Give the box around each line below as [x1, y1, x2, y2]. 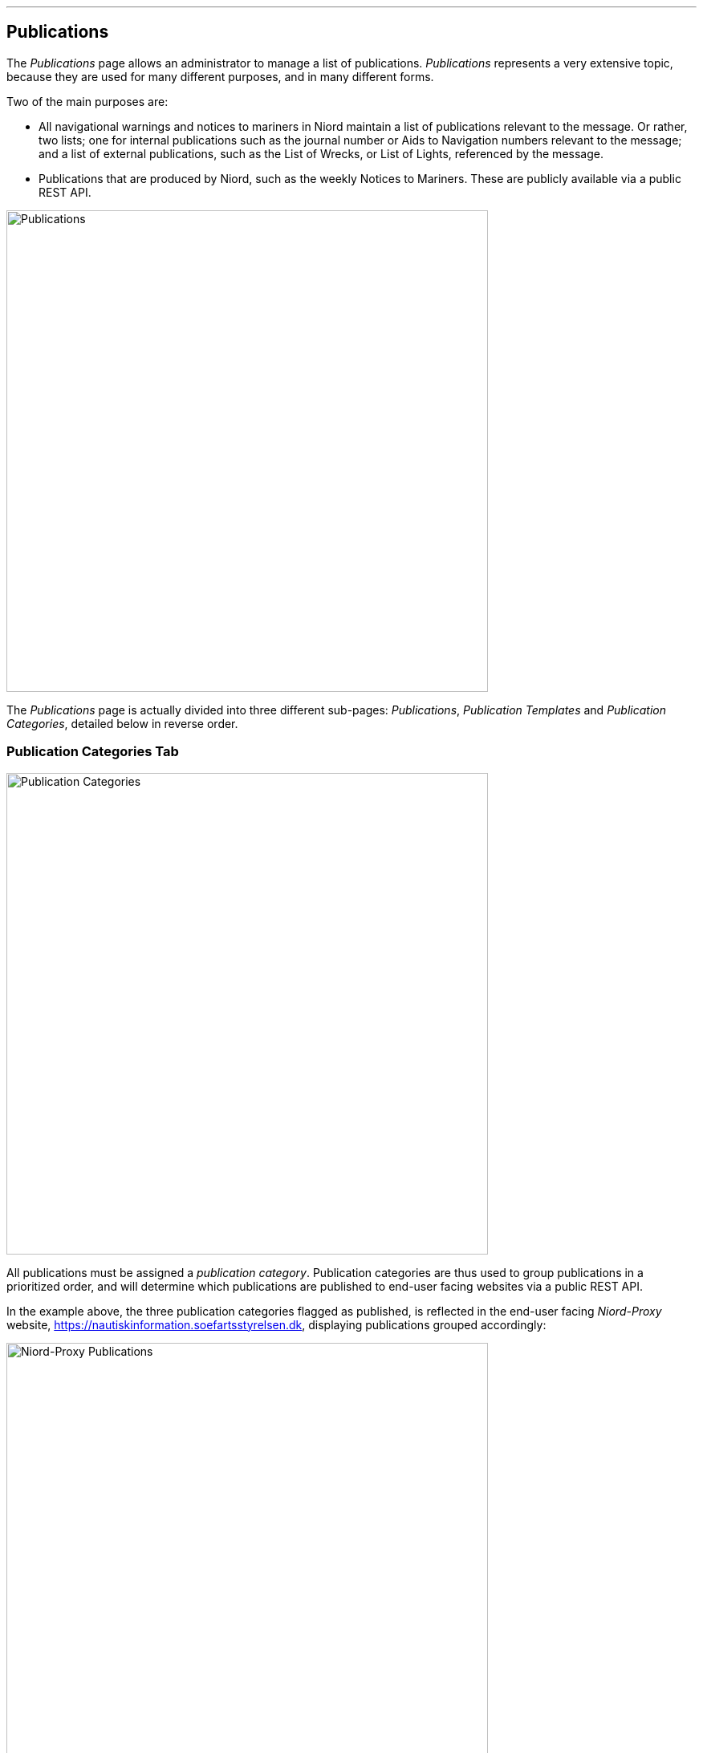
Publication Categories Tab [6, 743, 179, 760]
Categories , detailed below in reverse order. [6, 716, 238, 730]
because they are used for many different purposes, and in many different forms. [6, 69, 434, 83]
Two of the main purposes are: [6, 94, 169, 108]
